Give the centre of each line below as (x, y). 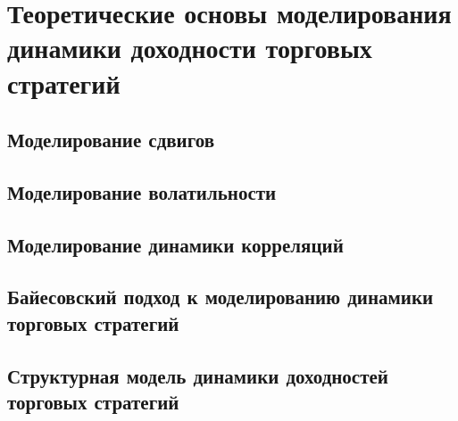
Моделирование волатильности (142, 191)
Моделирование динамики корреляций (175, 244)
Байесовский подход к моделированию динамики (221, 297)
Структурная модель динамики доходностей (198, 375)
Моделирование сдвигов (111, 140)
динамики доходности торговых (190, 48)
